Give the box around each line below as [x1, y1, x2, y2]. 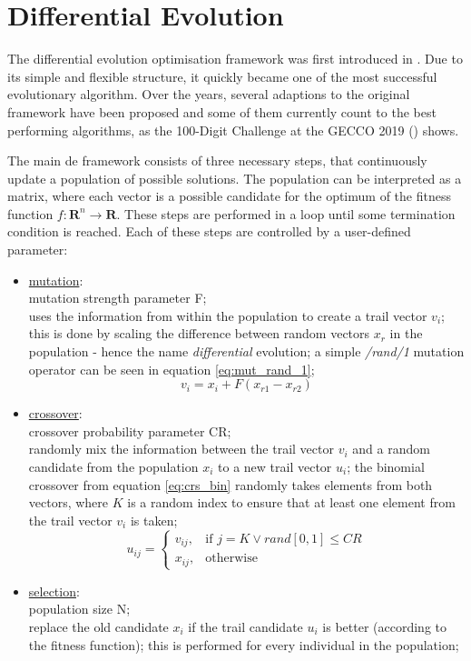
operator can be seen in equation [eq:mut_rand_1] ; [28, 359, 315, 378]
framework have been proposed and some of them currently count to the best [7, 102, 437, 121]
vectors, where [28, 493, 109, 512]
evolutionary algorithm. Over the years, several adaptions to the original [7, 85, 410, 104]
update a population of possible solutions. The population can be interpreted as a [7, 168, 462, 187]
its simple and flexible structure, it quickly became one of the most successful [7, 66, 437, 85]
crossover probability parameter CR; [28, 421, 231, 440]
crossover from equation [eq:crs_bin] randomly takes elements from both [28, 475, 433, 494]
